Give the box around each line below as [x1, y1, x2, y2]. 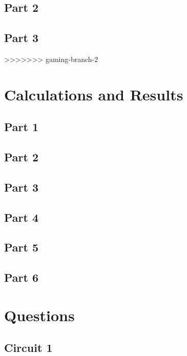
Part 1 [4, 119, 39, 135]
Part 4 [4, 209, 39, 225]
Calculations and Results [4, 83, 183, 104]
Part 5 [4, 239, 39, 255]
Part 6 [4, 269, 39, 285]
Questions [4, 304, 75, 325]
